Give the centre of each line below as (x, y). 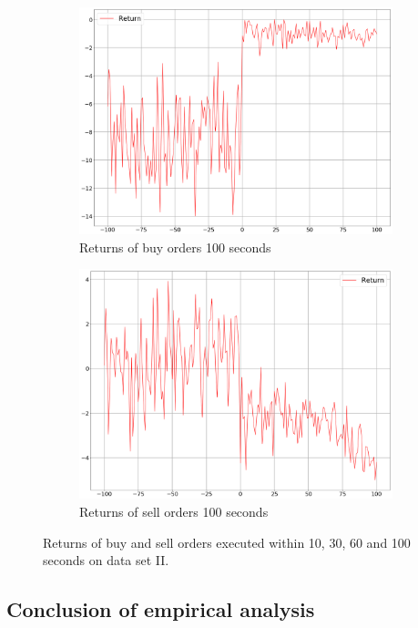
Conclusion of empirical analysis (161, 609)
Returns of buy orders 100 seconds (175, 247)
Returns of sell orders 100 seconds (174, 511)
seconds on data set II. (106, 560)
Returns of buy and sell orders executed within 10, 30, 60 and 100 (227, 542)
